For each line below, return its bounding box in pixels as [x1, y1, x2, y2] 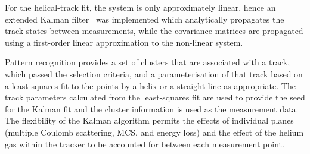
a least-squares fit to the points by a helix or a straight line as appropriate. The [5, 79, 296, 92]
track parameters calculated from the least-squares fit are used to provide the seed [5, 91, 305, 103]
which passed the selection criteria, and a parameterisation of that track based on [5, 67, 303, 80]
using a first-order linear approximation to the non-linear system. [5, 36, 243, 48]
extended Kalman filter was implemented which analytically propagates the [5, 12, 284, 25]
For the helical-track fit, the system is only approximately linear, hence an [5, 1, 276, 13]
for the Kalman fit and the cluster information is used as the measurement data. [5, 102, 299, 115]
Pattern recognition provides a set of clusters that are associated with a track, [5, 56, 290, 68]
